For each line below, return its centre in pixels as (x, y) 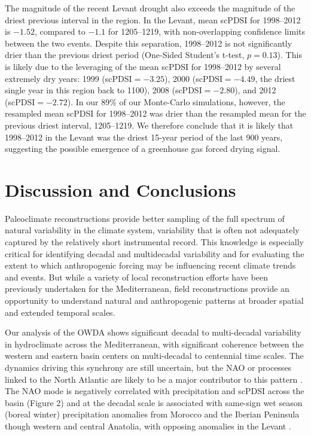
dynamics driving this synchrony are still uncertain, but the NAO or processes (148, 367)
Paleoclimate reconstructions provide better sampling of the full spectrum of (145, 218)
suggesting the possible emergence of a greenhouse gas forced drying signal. (143, 149)
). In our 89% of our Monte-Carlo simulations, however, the (176, 101)
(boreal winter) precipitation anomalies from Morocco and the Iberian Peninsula (152, 414)
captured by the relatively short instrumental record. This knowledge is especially (154, 242)
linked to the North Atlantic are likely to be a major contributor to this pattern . (154, 379)
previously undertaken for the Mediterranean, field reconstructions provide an (147, 289)
